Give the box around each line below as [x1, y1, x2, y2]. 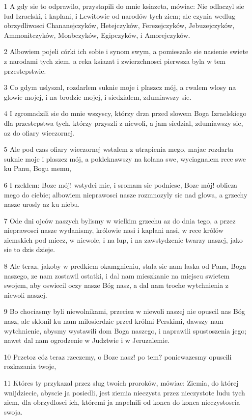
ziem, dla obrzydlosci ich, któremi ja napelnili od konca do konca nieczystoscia [4, 397, 240, 407]
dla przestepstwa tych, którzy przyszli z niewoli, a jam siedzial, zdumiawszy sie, [4, 117, 243, 128]
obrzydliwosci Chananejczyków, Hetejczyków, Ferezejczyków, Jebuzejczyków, [4, 20, 235, 30]
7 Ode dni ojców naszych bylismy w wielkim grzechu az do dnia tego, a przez [4, 215, 236, 225]
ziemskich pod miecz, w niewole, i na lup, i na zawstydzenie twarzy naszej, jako [4, 234, 243, 245]
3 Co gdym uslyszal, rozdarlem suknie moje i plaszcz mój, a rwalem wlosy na [4, 82, 236, 92]
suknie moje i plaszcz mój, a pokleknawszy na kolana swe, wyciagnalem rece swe [4, 153, 246, 164]
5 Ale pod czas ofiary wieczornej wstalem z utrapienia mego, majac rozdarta [4, 144, 234, 154]
